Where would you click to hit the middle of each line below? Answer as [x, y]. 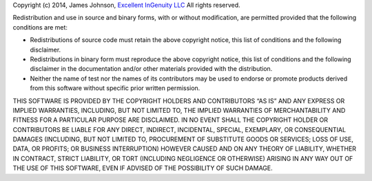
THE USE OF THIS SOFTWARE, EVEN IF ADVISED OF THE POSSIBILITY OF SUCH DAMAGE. [143, 168]
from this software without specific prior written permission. [115, 88]
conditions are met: [40, 27]
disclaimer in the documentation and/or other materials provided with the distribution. [151, 69]
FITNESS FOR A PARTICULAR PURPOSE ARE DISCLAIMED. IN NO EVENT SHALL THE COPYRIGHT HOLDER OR [170, 120]
